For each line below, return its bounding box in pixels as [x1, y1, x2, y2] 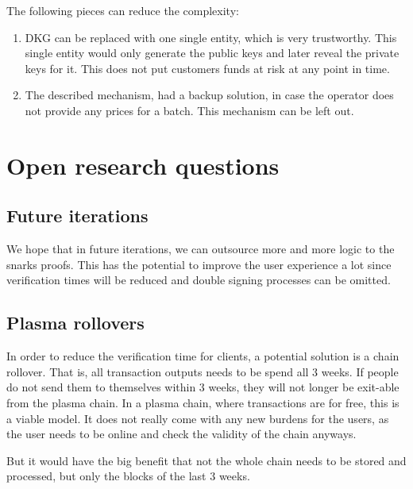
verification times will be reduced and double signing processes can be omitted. [6, 271, 391, 288]
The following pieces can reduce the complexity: [6, 2, 239, 18]
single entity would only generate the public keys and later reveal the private [25, 44, 399, 61]
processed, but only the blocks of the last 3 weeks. [6, 468, 250, 484]
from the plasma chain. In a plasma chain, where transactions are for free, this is [6, 394, 399, 410]
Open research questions [6, 148, 280, 181]
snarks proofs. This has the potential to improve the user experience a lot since [6, 256, 392, 272]
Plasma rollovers [6, 310, 145, 335]
